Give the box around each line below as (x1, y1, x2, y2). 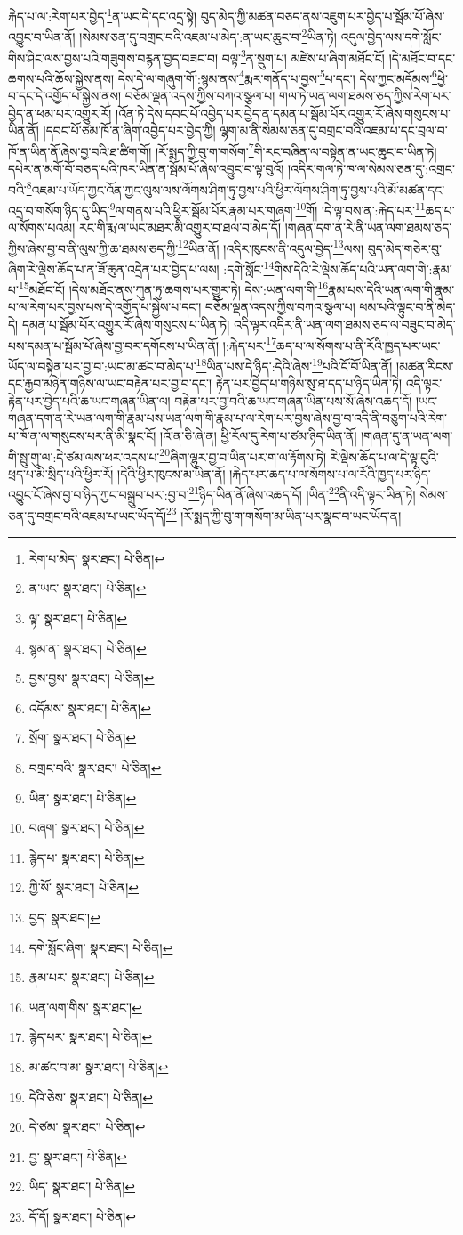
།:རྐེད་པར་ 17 (222, 333, 277, 354)
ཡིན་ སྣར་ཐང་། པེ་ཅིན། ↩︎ (28, 788, 137, 807)
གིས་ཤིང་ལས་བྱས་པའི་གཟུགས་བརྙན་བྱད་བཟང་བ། (8, 48, 219, 67)
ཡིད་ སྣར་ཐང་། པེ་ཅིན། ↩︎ (28, 1177, 136, 1196)
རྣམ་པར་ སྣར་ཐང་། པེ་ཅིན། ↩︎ (28, 968, 155, 987)
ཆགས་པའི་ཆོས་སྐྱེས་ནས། (8, 69, 115, 87)
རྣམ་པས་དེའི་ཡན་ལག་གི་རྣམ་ (328, 280, 455, 298)
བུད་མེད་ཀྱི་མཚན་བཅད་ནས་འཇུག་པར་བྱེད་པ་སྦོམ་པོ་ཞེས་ (200, 6, 445, 25)
